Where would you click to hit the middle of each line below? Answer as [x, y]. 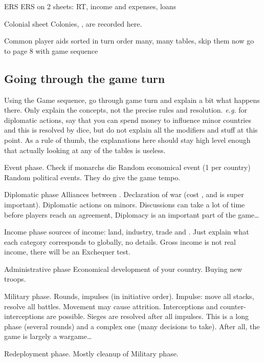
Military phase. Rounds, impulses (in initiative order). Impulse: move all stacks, [129, 296]
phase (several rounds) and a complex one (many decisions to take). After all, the [132, 326]
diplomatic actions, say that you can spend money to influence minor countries [128, 120]
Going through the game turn [85, 78]
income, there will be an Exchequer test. [67, 252]
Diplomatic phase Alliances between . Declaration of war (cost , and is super [124, 194]
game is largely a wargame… [48, 336]
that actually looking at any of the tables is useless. [85, 150]
